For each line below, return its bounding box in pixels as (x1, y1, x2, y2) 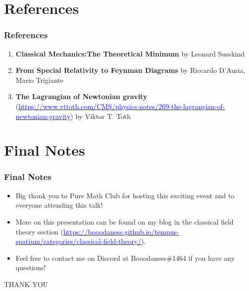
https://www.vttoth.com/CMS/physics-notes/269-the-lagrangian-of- (18, 101, 225, 111)
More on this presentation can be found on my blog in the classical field (15, 216, 234, 227)
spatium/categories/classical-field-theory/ (15, 236, 142, 246)
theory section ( (15, 226, 63, 236)
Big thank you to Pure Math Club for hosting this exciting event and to (15, 190, 235, 200)
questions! (15, 262, 46, 273)
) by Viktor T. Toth (70, 111, 131, 121)
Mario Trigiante (15, 74, 63, 85)
